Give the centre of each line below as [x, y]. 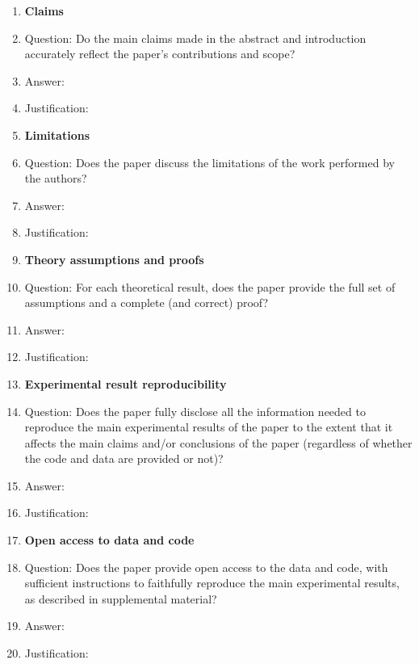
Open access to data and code [109, 540]
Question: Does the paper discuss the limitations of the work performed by [209, 162]
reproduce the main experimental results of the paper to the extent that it [209, 427]
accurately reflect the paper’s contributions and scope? [160, 54]
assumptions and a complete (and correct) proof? [147, 303]
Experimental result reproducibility [126, 383]
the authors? [56, 178]
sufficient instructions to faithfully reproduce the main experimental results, [212, 583]
